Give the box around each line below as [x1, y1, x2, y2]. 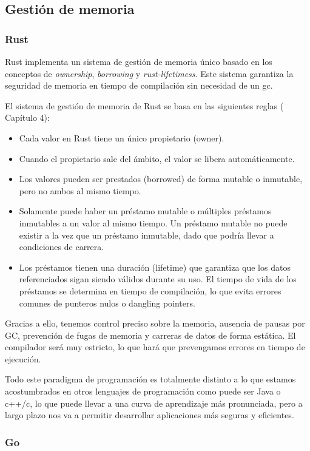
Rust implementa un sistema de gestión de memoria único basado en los [5, 55, 272, 67]
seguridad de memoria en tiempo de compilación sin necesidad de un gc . [5, 79, 273, 92]
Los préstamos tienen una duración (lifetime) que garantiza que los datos [19, 260, 291, 273]
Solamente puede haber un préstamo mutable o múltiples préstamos [19, 205, 272, 217]
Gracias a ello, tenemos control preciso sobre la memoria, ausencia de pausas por [5, 317, 305, 330]
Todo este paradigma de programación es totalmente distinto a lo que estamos [5, 373, 296, 385]
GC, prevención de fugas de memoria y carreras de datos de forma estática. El [5, 328, 296, 341]
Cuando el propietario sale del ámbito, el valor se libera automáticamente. [19, 152, 295, 164]
